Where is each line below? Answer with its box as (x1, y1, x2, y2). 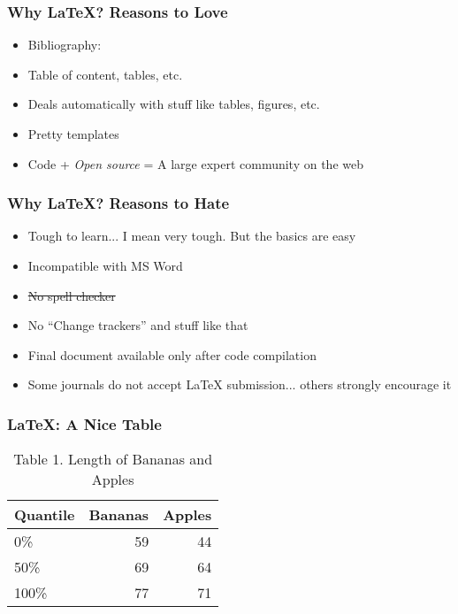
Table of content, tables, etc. (27, 65, 183, 83)
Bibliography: (27, 35, 102, 54)
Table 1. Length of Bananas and (13, 449, 213, 470)
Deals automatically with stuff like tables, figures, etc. (27, 95, 320, 113)
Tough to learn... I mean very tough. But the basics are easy (27, 226, 356, 245)
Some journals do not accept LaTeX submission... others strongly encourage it (27, 375, 452, 394)
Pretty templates (27, 125, 119, 142)
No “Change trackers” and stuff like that (27, 316, 248, 334)
